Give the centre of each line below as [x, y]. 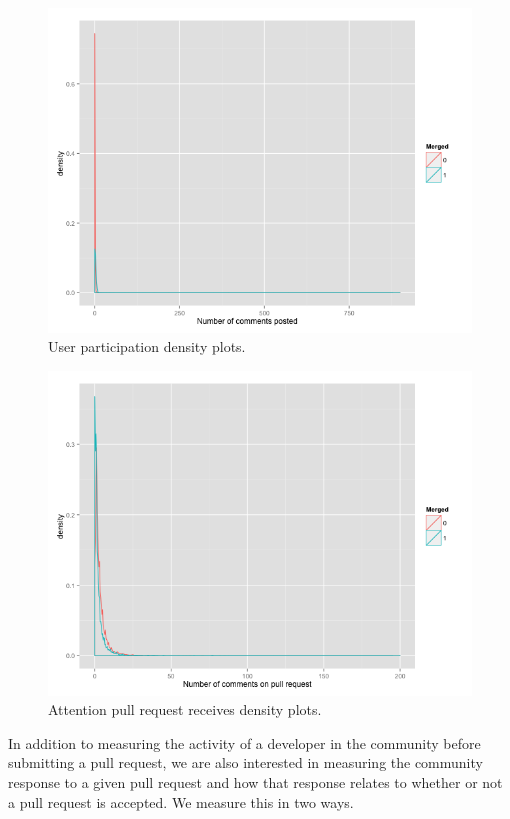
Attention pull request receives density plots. [185, 709]
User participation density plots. [147, 346]
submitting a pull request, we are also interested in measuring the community [245, 762]
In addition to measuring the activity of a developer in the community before [244, 742]
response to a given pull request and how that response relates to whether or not [255, 781]
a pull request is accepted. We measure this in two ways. [181, 801]
